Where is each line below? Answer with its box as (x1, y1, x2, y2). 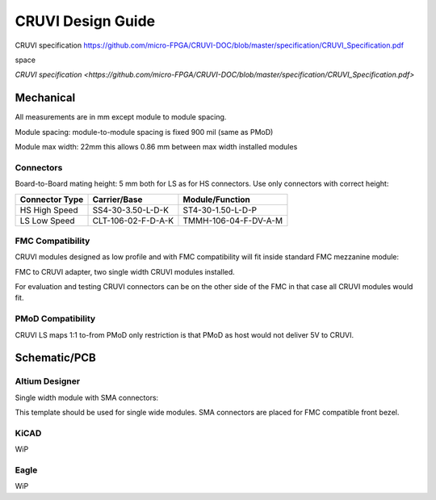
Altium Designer (15, 376, 81, 387)
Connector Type (19, 194, 84, 205)
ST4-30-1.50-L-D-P (182, 204, 258, 216)
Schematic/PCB (15, 351, 96, 365)
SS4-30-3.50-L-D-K (92, 204, 170, 216)
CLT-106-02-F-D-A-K (92, 215, 174, 226)
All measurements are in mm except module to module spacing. (15, 112, 227, 122)
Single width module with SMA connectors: (15, 393, 159, 402)
